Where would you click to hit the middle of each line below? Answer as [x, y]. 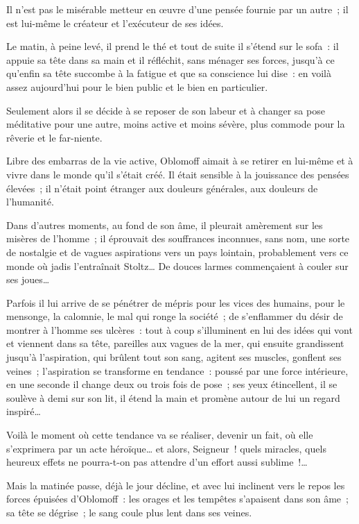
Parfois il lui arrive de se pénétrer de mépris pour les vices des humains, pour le [176, 302]
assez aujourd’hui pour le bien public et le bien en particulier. [137, 86]
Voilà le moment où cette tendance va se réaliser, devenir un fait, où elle [160, 435]
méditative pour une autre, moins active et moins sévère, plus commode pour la [176, 124]
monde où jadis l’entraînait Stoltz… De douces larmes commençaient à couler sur [177, 265]
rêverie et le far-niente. [54, 137]
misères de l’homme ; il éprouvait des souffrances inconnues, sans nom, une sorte [178, 238]
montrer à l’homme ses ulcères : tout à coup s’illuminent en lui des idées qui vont [179, 329]
